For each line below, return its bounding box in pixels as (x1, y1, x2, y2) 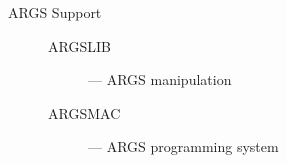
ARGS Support (8, 2, 102, 22)
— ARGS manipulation (88, 69, 232, 90)
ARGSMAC (48, 102, 121, 123)
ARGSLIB (48, 35, 111, 56)
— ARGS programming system (88, 136, 279, 157)
